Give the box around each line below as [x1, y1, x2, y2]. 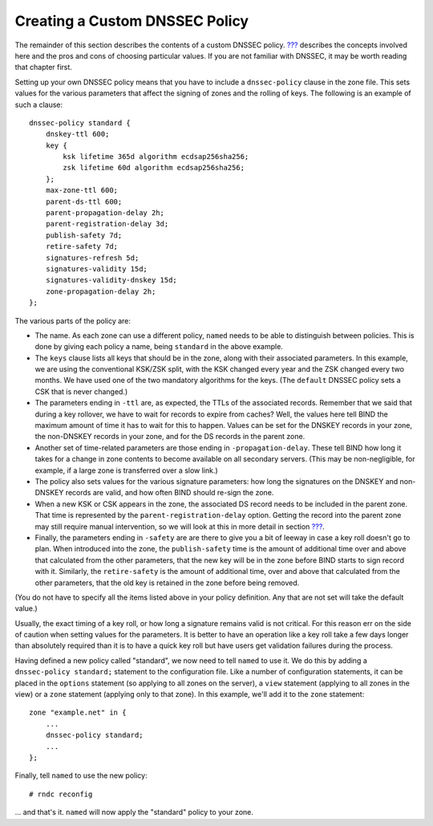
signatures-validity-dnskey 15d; [45, 275, 178, 285]
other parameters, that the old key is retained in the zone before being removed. [34, 578, 300, 588]
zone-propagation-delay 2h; [45, 287, 156, 296]
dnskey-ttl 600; [45, 129, 110, 139]
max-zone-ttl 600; [45, 185, 119, 195]
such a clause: [14, 100, 63, 109]
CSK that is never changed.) [34, 386, 128, 397]
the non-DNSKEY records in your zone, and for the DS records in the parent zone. [34, 432, 306, 441]
